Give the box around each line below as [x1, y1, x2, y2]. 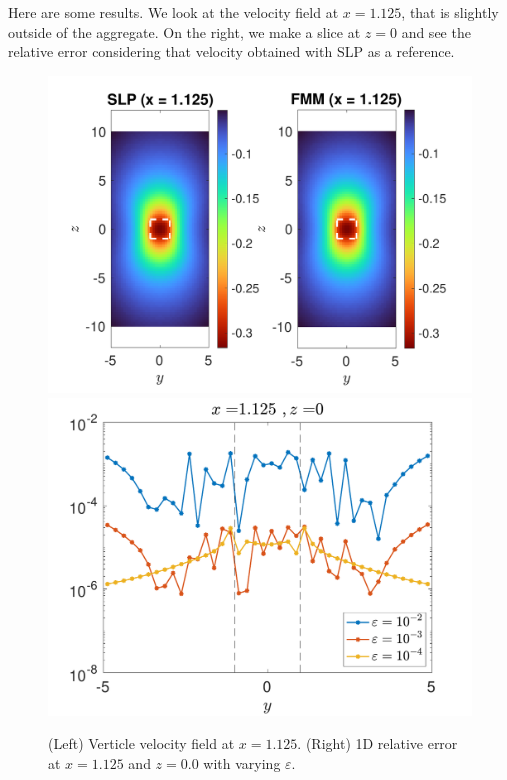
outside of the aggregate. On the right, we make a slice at [8, 21, 361, 42]
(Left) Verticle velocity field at [48, 733, 235, 754]
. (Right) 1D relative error [297, 733, 458, 754]
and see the [401, 21, 471, 42]
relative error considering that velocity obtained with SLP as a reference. [8, 41, 455, 62]
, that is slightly [401, 2, 499, 22]
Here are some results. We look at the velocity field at [8, 2, 339, 22]
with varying [203, 752, 281, 773]
